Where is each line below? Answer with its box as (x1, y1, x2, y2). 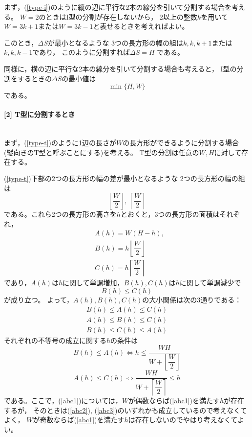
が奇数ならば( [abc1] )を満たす (33, 414, 125, 425)
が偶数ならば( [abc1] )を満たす (128, 395, 220, 406)
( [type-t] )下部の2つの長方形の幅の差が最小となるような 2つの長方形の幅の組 (4, 173, 245, 183)
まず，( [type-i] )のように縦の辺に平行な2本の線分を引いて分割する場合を (4, 2, 231, 12)
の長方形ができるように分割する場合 (123, 138, 239, 148)
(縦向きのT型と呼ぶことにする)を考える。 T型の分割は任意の (4, 147, 199, 157)
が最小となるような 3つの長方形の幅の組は (47, 37, 184, 47)
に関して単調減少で (179, 277, 241, 288)
